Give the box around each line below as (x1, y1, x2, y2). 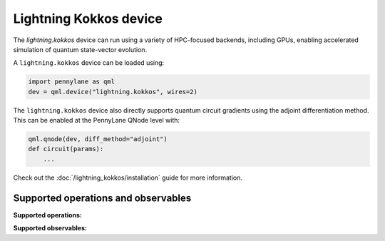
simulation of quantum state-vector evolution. (13, 45, 148, 53)
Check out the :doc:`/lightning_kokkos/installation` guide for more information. (13, 173, 242, 182)
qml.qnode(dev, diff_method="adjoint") (28, 135, 168, 143)
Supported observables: (13, 224, 87, 232)
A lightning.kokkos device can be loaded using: (13, 58, 165, 67)
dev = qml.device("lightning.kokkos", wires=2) (28, 88, 197, 96)
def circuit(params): (28, 145, 104, 153)
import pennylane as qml (28, 78, 115, 86)
